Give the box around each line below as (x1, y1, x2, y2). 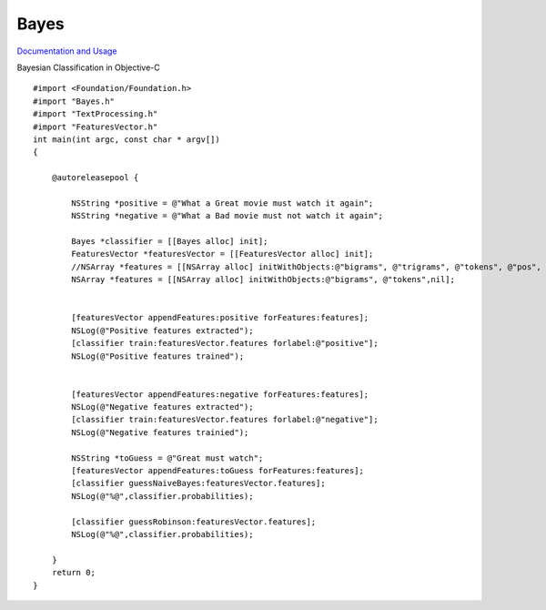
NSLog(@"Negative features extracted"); (71, 402, 254, 412)
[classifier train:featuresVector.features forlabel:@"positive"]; (71, 338, 379, 349)
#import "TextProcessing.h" (33, 109, 158, 119)
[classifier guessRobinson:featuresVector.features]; (71, 516, 317, 527)
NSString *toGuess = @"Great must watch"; (71, 452, 264, 463)
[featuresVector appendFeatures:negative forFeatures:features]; (71, 389, 369, 400)
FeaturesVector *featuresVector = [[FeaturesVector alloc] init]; (71, 249, 374, 259)
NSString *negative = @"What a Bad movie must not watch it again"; (71, 210, 384, 221)
